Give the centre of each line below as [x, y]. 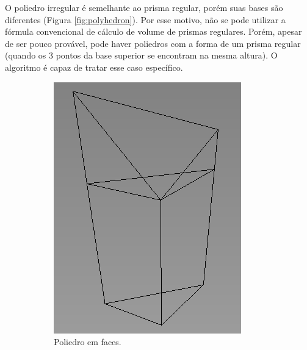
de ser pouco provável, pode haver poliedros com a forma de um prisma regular [153, 43]
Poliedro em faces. [88, 342]
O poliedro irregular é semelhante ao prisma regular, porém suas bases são [144, 7]
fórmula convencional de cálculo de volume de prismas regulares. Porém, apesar [153, 31]
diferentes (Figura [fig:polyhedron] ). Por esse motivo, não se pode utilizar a [145, 19]
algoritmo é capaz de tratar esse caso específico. [94, 67]
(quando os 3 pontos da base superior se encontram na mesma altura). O [141, 55]
